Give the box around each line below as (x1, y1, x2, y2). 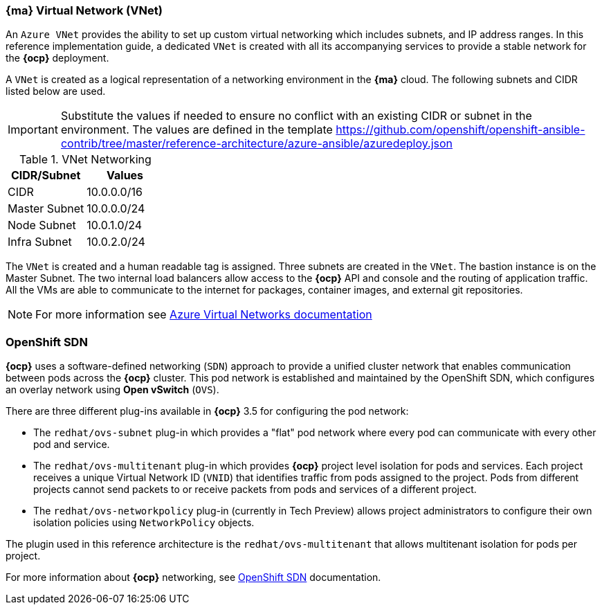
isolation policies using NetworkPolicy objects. (33, 517, 255, 529)
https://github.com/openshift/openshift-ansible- (336, 123, 585, 137)
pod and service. (33, 438, 110, 451)
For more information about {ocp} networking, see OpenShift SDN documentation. (6, 571, 381, 584)
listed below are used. (6, 85, 106, 98)
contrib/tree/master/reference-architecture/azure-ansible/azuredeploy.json (60, 136, 453, 151)
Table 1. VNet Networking (19, 152, 152, 167)
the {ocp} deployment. (6, 52, 109, 64)
